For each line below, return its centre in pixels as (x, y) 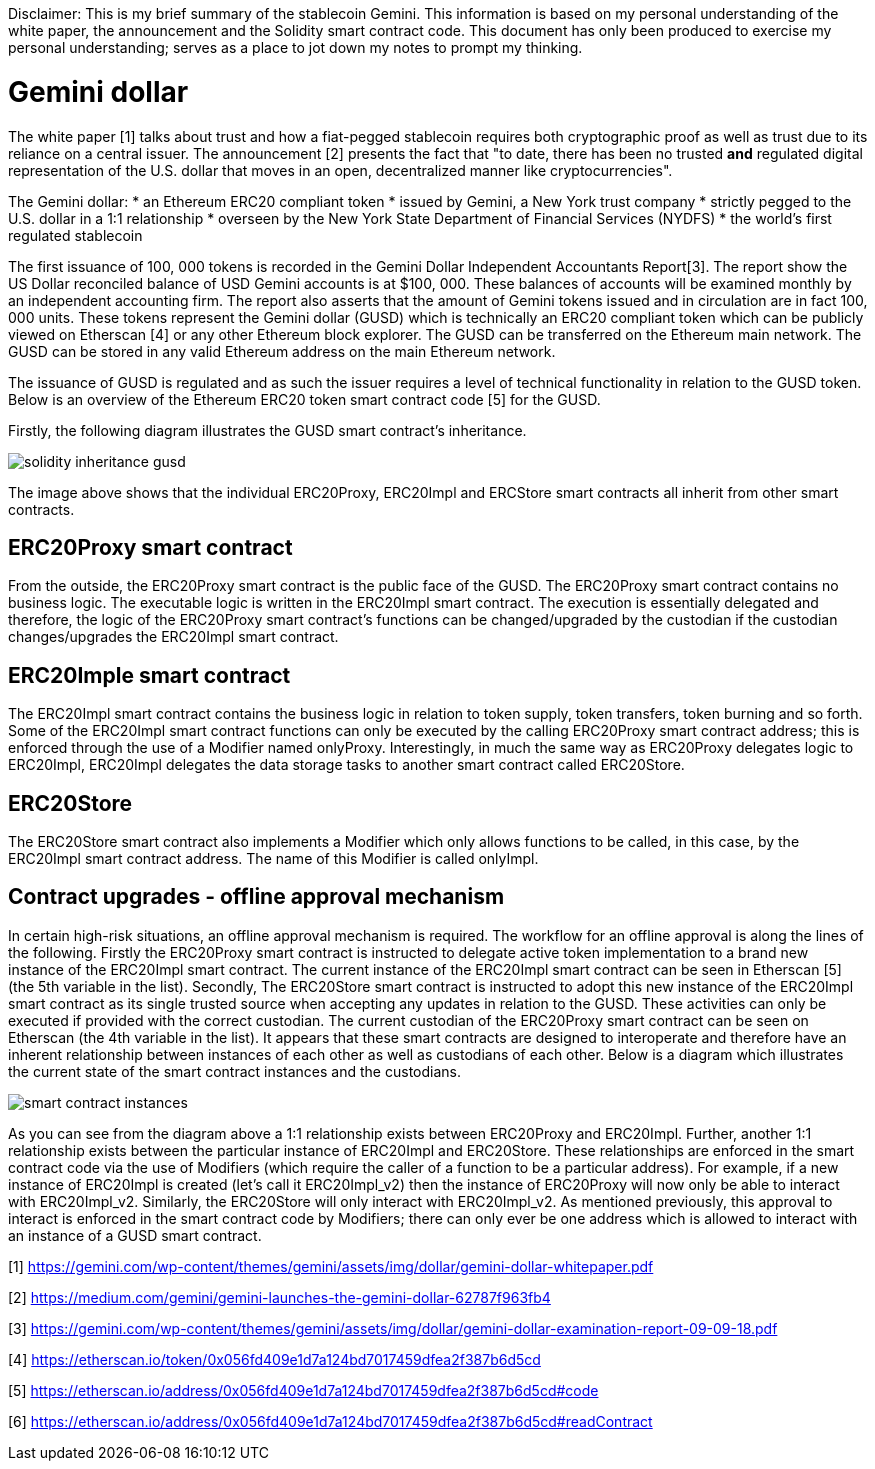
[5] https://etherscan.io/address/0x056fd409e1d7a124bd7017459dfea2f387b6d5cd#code (303, 1390)
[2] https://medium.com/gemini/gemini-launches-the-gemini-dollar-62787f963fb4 (279, 1297)
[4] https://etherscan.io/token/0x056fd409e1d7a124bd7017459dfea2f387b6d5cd (274, 1359)
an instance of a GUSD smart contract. (135, 1235)
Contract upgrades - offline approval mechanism (256, 897)
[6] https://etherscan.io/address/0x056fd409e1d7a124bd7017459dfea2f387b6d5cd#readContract (330, 1421)
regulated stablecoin (75, 235)
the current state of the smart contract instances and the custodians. (234, 1071)
